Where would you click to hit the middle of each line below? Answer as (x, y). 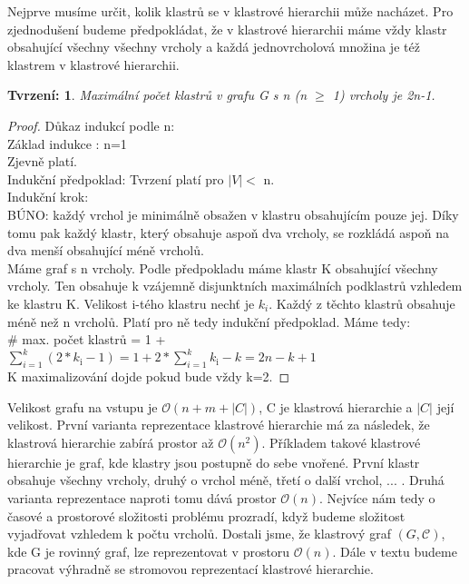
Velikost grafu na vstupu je (83, 406)
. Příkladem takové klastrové (341, 442)
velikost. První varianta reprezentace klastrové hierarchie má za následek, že (219, 425)
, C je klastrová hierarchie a (336, 406)
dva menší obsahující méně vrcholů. (106, 250)
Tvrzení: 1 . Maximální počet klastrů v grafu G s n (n (157, 95)
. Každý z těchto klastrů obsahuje (362, 303)
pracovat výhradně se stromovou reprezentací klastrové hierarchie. (191, 569)
